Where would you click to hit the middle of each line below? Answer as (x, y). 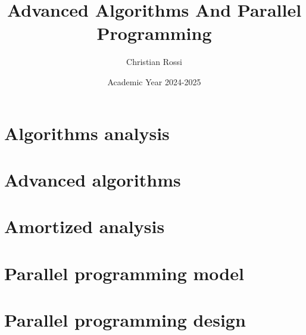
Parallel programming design (125, 320)
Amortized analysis (85, 226)
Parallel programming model (124, 273)
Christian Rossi (154, 62)
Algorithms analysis (87, 133)
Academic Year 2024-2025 (154, 81)
